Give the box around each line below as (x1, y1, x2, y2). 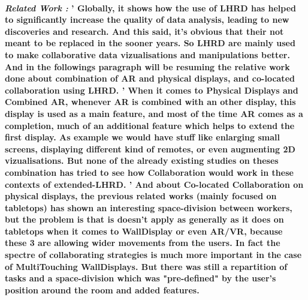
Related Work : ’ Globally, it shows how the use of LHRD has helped (5, 1, 297, 14)
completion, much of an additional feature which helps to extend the (5, 119, 295, 131)
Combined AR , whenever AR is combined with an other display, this (5, 95, 296, 108)
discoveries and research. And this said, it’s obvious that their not (5, 25, 284, 37)
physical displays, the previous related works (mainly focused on (5, 190, 277, 202)
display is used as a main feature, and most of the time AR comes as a (5, 107, 303, 119)
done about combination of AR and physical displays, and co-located (5, 72, 295, 85)
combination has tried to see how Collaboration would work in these (5, 166, 294, 178)
